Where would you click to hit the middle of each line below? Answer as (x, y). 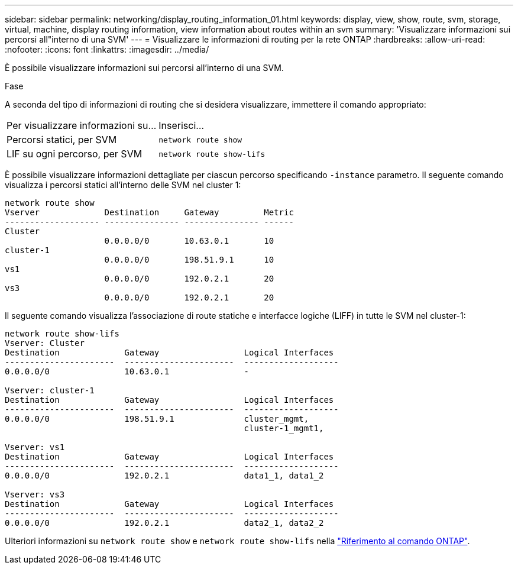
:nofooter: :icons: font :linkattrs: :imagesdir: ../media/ (107, 49)
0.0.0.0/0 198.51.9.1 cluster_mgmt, (157, 419)
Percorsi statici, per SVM (62, 140)
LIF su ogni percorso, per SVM (75, 154)
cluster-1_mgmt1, (284, 428)
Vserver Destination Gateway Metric (149, 212)
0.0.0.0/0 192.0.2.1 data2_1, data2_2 (164, 523)
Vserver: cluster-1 (50, 390)
